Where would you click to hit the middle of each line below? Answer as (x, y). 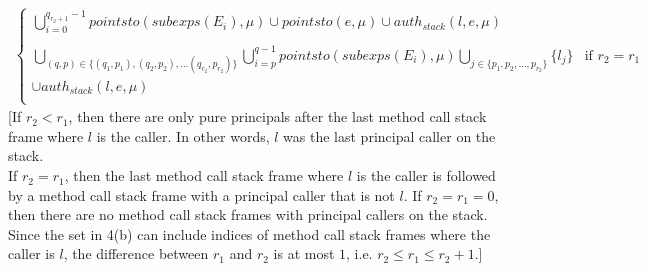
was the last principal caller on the (389, 135)
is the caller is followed (426, 175)
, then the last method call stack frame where (204, 175)
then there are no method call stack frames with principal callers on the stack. (248, 214)
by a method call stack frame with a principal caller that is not (201, 194)
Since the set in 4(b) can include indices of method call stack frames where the (249, 233)
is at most (304, 253)
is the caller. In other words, (183, 135)
